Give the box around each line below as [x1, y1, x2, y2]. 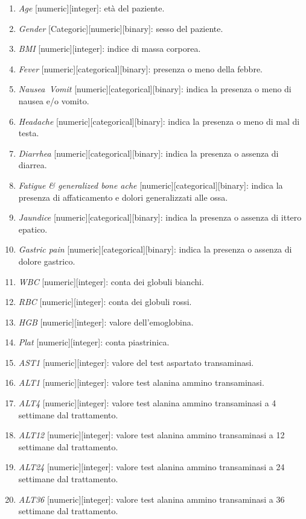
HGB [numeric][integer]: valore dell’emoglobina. [18, 315, 194, 328]
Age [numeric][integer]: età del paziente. [18, 2, 165, 14]
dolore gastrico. [18, 254, 75, 267]
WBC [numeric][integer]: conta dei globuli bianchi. [18, 275, 204, 288]
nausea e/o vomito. [18, 94, 89, 107]
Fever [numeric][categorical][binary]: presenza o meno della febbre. [18, 62, 263, 75]
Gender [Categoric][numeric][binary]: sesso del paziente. [18, 22, 223, 34]
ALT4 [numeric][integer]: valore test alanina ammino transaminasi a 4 [18, 397, 276, 409]
